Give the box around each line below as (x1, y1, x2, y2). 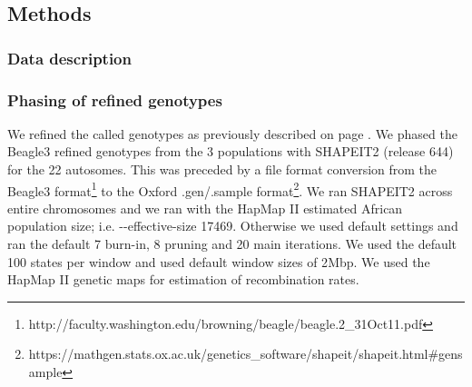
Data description (7, 46, 132, 69)
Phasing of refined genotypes (7, 88, 222, 111)
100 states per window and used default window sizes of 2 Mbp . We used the (7, 252, 430, 271)
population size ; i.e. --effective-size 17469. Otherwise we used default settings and (7, 216, 458, 235)
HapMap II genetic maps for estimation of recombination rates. (7, 270, 359, 289)
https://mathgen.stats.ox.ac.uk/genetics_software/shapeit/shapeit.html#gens (28, 344, 463, 363)
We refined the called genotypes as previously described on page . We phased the (7, 124, 457, 143)
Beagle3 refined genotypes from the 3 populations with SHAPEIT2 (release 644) (7, 142, 454, 161)
